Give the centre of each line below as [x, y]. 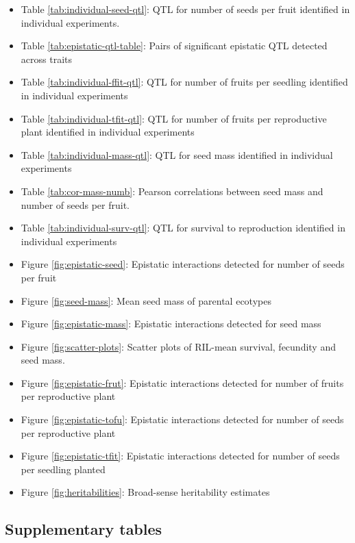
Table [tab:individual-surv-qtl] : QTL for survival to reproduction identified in [183, 228]
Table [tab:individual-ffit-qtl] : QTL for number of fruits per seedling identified [184, 82]
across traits [46, 59]
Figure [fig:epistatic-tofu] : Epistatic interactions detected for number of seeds [182, 419]
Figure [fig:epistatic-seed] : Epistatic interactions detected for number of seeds [183, 264]
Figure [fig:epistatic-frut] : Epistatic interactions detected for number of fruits [182, 382]
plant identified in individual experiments [108, 132]
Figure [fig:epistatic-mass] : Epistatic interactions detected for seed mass [171, 324]
